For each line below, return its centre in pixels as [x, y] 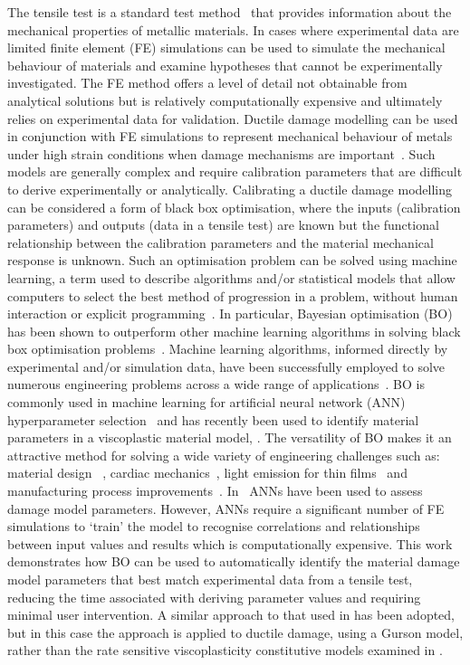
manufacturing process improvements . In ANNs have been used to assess [215, 491]
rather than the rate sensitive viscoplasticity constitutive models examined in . [225, 650]
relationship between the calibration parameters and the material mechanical [221, 242]
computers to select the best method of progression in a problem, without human [233, 295]
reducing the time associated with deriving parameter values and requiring [214, 597]
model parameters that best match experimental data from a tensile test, [210, 579]
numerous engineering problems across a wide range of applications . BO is [216, 384]
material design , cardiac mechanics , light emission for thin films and [207, 473]
